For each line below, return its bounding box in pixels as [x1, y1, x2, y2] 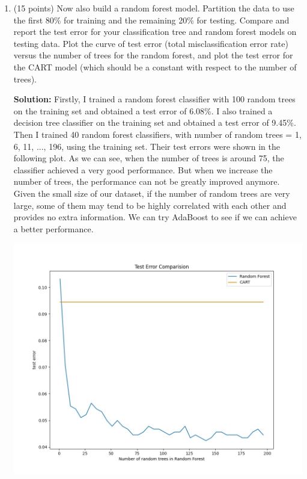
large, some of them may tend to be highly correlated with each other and [13, 199, 287, 211]
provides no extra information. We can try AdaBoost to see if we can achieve [13, 211, 297, 223]
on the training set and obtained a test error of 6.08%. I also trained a [13, 104, 273, 117]
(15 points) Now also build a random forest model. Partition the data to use [13, 2, 294, 14]
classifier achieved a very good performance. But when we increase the [13, 163, 273, 176]
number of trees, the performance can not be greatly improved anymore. [13, 175, 280, 188]
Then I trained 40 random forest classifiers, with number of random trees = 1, [13, 128, 302, 140]
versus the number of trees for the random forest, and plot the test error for [13, 49, 293, 61]
